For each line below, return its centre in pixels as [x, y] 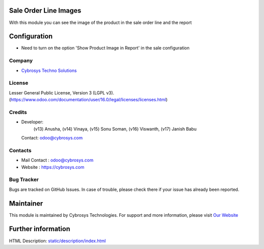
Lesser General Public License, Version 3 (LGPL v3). [62, 92]
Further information [40, 229]
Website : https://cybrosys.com [53, 167]
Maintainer [26, 203]
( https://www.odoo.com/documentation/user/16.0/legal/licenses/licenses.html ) [88, 100]
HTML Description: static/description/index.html [57, 241]
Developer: [32, 122]
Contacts [20, 150]
